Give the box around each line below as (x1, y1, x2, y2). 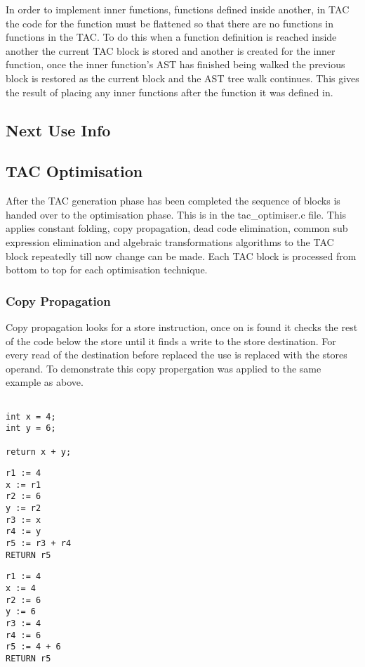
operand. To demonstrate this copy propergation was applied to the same (6, 361, 321, 375)
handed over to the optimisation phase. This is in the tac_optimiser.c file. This (6, 207, 347, 221)
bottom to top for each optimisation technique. (6, 262, 208, 277)
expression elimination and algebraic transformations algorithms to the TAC (6, 234, 334, 249)
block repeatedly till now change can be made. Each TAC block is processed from (6, 248, 357, 263)
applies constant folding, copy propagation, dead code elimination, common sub (6, 221, 348, 235)
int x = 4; (6, 411, 56, 422)
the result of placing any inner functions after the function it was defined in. (6, 84, 333, 99)
